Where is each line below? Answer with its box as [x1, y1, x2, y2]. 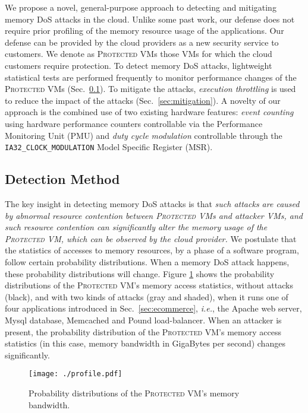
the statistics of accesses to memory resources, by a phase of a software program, [5, 244, 299, 256]
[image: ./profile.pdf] [29, 370, 122, 379]
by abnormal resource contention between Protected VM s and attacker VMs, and [5, 209, 303, 221]
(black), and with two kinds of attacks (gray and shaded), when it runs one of [5, 290, 288, 303]
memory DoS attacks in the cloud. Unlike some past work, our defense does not [5, 12, 295, 25]
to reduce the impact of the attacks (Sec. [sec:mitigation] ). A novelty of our [5, 94, 281, 106]
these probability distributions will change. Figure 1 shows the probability [5, 267, 275, 279]
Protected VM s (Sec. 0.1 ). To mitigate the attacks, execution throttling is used [5, 82, 296, 95]
